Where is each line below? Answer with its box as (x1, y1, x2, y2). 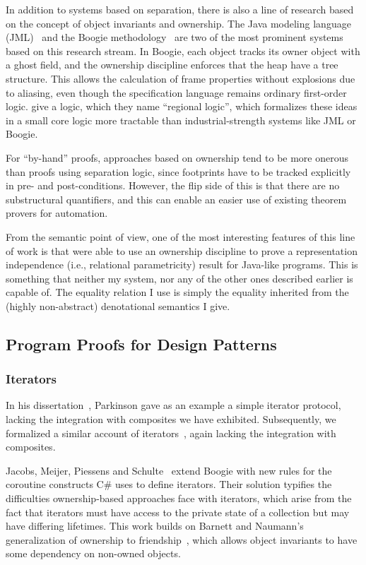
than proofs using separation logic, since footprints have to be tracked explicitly (6, 164, 351, 179)
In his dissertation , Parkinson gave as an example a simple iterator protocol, (6, 398, 341, 412)
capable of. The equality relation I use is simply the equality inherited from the (6, 285, 349, 299)
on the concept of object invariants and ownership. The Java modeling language (6, 16, 351, 30)
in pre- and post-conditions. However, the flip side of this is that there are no (6, 178, 340, 193)
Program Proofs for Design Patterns (6, 333, 277, 355)
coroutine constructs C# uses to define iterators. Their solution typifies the (6, 477, 332, 492)
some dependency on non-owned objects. (6, 546, 181, 561)
